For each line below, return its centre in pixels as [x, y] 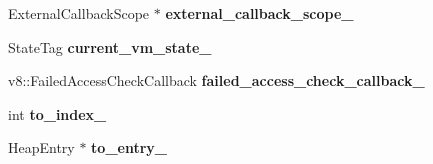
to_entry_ [129, 147]
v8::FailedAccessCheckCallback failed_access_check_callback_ [216, 80]
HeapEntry [41, 147]
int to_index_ [57, 113]
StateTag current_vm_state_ [110, 46]
